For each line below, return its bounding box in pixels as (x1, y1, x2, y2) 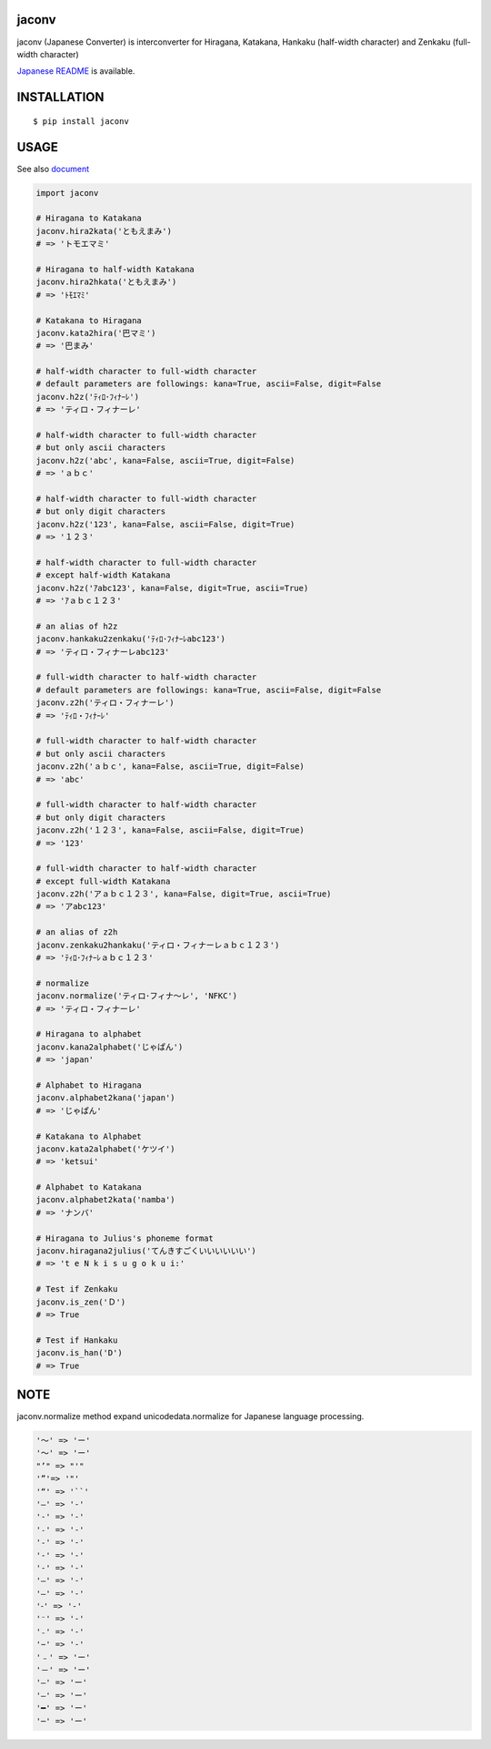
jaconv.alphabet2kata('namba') (35, 1194, 176, 1205)
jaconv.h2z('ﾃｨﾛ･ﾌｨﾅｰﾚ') (35, 392, 140, 402)
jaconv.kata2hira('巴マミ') (35, 328, 156, 338)
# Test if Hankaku (35, 1335, 118, 1345)
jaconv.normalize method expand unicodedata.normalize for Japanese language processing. (16, 1411, 365, 1422)
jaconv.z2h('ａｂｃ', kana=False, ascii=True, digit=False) (35, 762, 305, 772)
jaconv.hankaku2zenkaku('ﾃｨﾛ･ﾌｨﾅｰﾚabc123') (35, 634, 226, 644)
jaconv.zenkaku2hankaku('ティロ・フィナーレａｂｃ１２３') (35, 939, 280, 950)
